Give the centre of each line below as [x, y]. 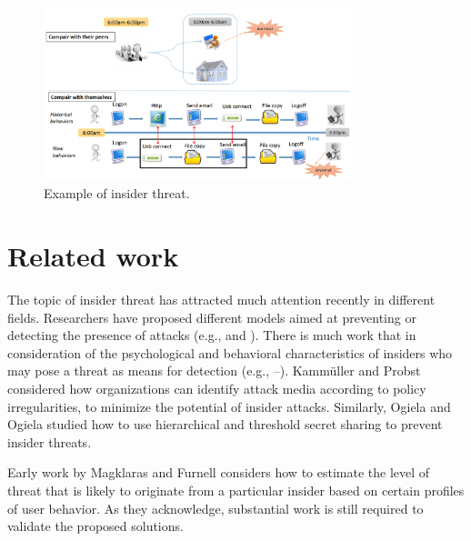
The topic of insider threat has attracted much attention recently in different [221, 300]
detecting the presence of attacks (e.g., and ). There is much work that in [212, 335]
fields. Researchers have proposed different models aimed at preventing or [212, 317]
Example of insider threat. [117, 193]
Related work [93, 256]
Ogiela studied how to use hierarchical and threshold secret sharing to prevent [225, 424]
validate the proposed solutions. [95, 526]
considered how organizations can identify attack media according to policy [217, 389]
